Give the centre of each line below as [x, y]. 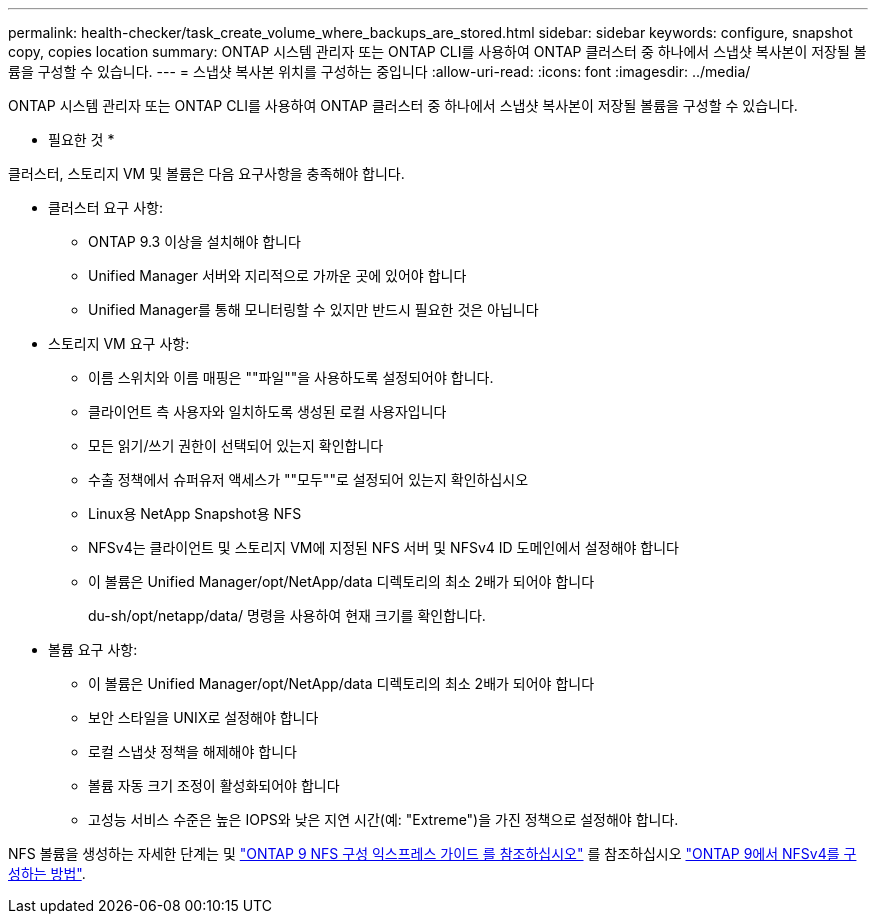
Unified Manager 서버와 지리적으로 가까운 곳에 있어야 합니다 [277, 275]
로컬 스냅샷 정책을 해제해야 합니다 [192, 751]
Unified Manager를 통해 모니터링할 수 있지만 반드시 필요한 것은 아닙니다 [313, 309]
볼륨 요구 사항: [93, 649]
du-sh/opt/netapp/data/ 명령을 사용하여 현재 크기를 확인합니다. [287, 615]
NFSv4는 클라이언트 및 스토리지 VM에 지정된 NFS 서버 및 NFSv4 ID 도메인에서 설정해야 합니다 [383, 547]
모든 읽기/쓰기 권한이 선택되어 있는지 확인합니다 [236, 445]
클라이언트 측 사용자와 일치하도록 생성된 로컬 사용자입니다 [267, 411]
